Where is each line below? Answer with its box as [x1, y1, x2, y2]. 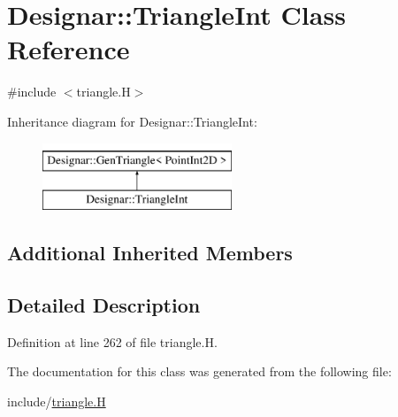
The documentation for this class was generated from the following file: [7, 362, 392, 381]
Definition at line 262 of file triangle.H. [7, 332, 218, 351]
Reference [7, 31, 130, 67]
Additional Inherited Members [7, 239, 293, 266]
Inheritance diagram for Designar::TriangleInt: [7, 112, 257, 130]
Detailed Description [7, 290, 201, 318]
